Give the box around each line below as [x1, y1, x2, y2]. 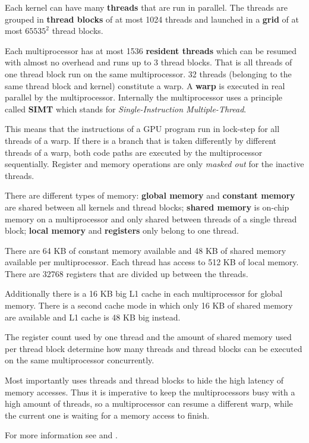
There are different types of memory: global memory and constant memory [5, 189, 295, 202]
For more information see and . [5, 429, 118, 441]
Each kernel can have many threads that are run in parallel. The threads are [5, 1, 288, 13]
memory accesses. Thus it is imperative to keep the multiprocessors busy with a [5, 385, 295, 398]
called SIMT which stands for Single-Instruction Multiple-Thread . [5, 102, 247, 115]
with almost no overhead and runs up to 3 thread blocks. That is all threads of [5, 56, 292, 68]
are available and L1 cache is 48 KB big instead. [5, 310, 181, 323]
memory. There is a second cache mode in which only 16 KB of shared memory [5, 299, 293, 312]
